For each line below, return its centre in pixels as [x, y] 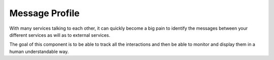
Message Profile [44, 13]
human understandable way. [39, 51]
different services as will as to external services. [60, 35]
